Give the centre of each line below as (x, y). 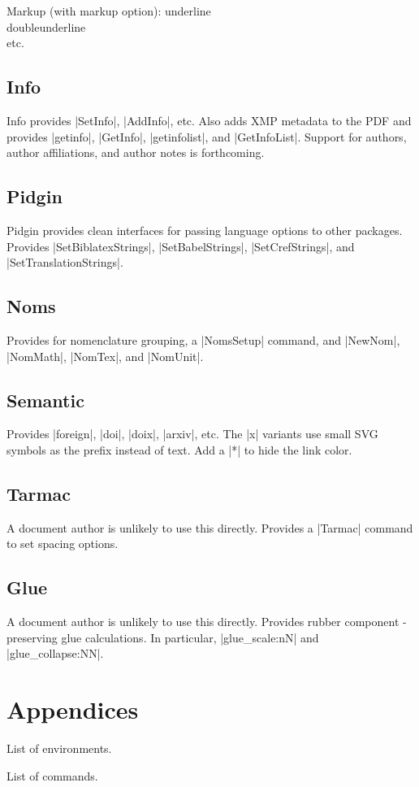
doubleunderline (46, 26)
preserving (32, 637)
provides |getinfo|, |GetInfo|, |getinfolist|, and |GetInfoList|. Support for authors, (207, 136)
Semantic (45, 400)
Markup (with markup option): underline (109, 11)
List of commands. (52, 775)
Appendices (73, 709)
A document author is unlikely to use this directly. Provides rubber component (203, 622)
